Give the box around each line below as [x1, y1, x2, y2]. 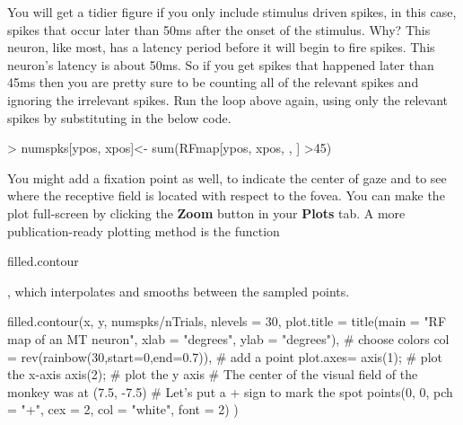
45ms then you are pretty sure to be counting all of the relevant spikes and [7, 73, 419, 92]
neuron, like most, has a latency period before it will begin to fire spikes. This [7, 38, 435, 57]
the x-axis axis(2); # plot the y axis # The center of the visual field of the [7, 365, 418, 384]
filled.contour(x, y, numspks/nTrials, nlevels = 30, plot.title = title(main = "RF [7, 312, 447, 331]
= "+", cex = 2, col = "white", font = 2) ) [7, 400, 239, 419]
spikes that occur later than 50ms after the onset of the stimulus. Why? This [7, 20, 431, 39]
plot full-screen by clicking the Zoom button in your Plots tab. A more [7, 203, 406, 222]
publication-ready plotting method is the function [7, 221, 280, 240]
